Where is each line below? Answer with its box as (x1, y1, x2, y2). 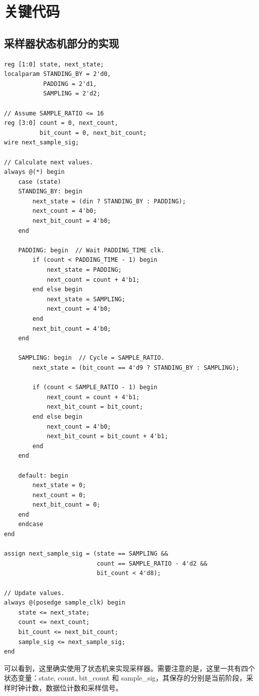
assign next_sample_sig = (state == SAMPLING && (4, 550, 168, 558)
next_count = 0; (32, 491, 86, 499)
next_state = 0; (32, 482, 86, 489)
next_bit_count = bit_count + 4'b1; (46, 433, 168, 440)
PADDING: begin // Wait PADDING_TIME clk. (18, 246, 165, 254)
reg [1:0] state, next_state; (4, 60, 104, 68)
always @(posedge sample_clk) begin (4, 599, 126, 607)
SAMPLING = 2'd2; (43, 90, 101, 97)
